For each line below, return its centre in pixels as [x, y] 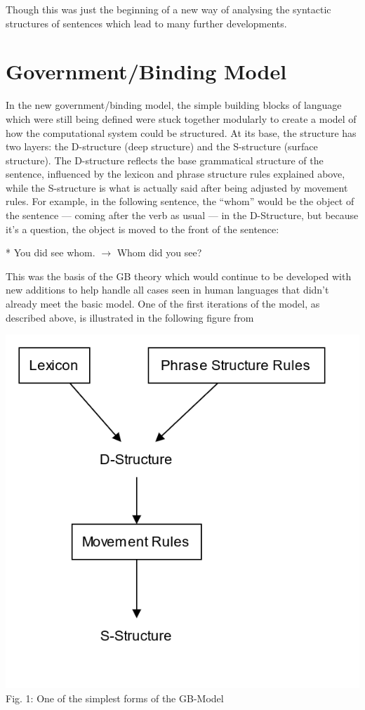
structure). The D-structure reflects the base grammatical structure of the [165, 160]
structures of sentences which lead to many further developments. [146, 23]
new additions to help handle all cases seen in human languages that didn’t [167, 290]
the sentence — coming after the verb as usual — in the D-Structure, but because [182, 215]
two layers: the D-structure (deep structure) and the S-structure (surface [162, 146]
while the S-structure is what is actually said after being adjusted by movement [177, 187]
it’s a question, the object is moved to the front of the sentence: [142, 229]
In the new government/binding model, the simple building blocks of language [174, 105]
